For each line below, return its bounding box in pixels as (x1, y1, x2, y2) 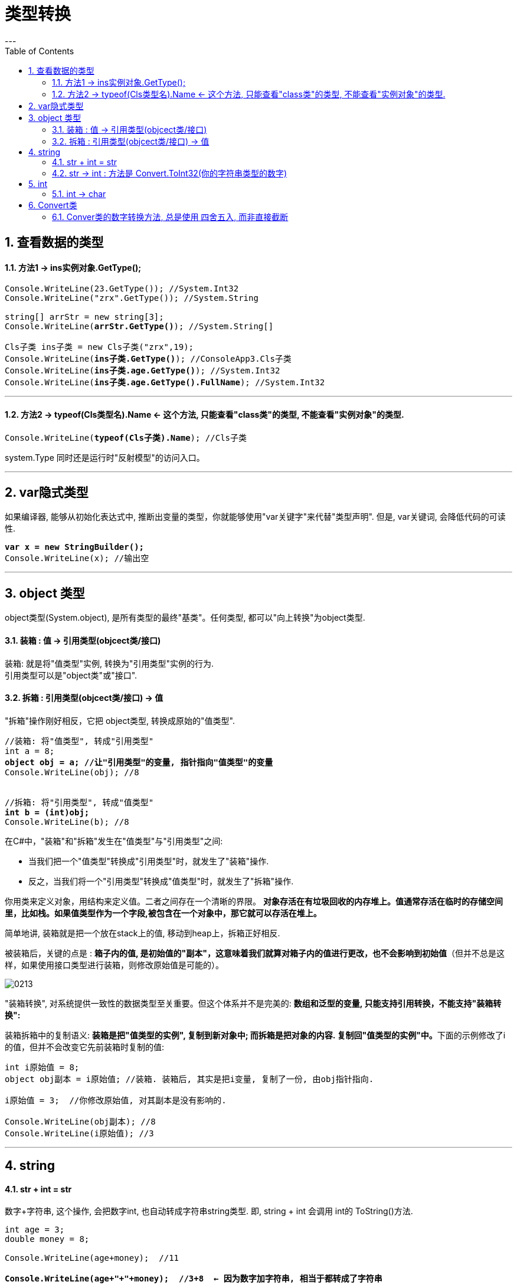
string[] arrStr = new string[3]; (5, 312, 164, 322)
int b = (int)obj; (5, 807, 90, 817)
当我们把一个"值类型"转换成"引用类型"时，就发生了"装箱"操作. (28, 855, 269, 866)
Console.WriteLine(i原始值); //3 (5, 1128, 154, 1138)
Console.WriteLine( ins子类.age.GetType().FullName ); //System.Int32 (5, 378, 325, 388)
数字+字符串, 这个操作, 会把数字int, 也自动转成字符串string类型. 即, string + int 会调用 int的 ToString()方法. (5, 1206, 413, 1217)
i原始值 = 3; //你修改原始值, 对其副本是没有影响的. (5, 1095, 227, 1105)
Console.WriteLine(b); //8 (5, 817, 129, 827)
